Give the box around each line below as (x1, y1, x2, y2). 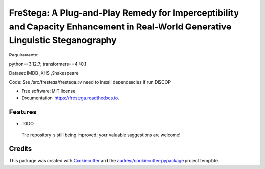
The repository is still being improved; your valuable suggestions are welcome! (21, 132, 181, 138)
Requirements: (9, 52, 39, 58)
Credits (9, 145, 32, 153)
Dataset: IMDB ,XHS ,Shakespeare (9, 70, 79, 76)
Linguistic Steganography (9, 35, 117, 46)
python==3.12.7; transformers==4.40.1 (9, 61, 87, 67)
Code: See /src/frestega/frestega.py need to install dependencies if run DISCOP (9, 79, 171, 85)
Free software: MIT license (21, 88, 76, 94)
